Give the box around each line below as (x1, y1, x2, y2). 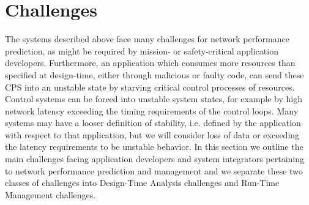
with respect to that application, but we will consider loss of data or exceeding (5, 128, 300, 141)
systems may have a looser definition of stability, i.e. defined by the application (5, 116, 301, 129)
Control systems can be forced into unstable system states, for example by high (5, 92, 303, 105)
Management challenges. (5, 188, 96, 201)
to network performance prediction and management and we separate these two (5, 164, 303, 177)
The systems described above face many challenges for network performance (5, 32, 289, 45)
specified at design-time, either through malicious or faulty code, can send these (5, 68, 304, 81)
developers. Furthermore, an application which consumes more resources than (5, 56, 296, 69)
